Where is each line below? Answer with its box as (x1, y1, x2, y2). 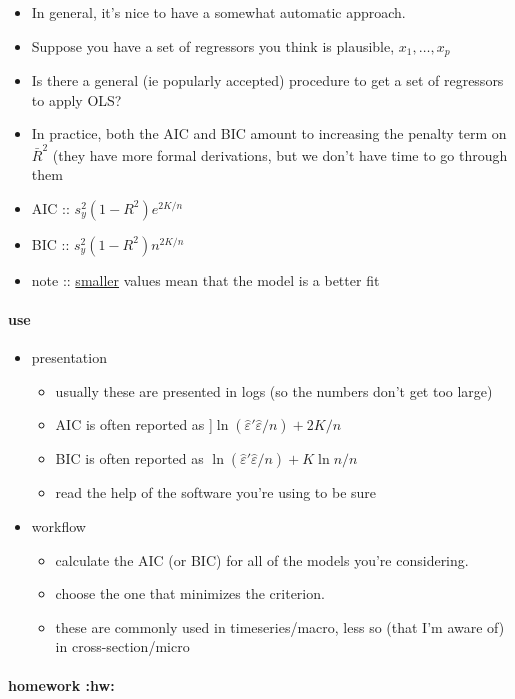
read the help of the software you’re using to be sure (55, 482, 377, 503)
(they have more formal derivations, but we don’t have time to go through (52, 144, 508, 165)
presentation (31, 347, 107, 368)
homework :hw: (8, 675, 115, 696)
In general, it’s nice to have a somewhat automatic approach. (31, 2, 406, 22)
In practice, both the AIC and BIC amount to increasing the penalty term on (31, 123, 507, 144)
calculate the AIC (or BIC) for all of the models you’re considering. (55, 549, 469, 570)
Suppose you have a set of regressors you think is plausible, (31, 35, 395, 56)
